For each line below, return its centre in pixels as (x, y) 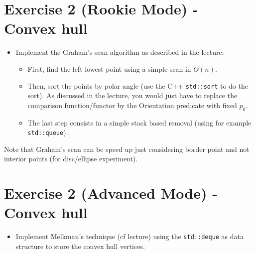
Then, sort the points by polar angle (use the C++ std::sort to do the (138, 85)
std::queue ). (48, 132)
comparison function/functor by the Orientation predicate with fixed (132, 105)
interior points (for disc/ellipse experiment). (71, 159)
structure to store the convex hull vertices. (80, 246)
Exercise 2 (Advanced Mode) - (111, 193)
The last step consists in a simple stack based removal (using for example (139, 122)
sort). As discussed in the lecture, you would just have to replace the (132, 95)
